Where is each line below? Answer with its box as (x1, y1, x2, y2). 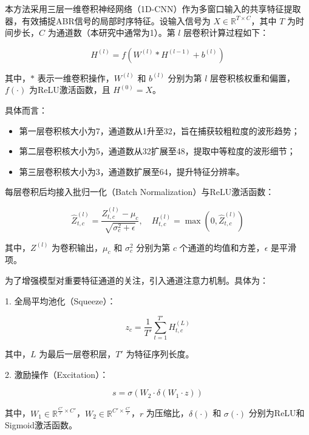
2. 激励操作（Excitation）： (5, 368, 109, 380)
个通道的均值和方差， (179, 241, 265, 253)
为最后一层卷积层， (39, 348, 116, 360)
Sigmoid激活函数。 (5, 419, 78, 431)
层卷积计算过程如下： (183, 26, 269, 39)
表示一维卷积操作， (37, 71, 114, 84)
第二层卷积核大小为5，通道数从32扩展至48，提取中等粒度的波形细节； (19, 145, 296, 157)
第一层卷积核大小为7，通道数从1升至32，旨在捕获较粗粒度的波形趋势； (19, 124, 300, 137)
